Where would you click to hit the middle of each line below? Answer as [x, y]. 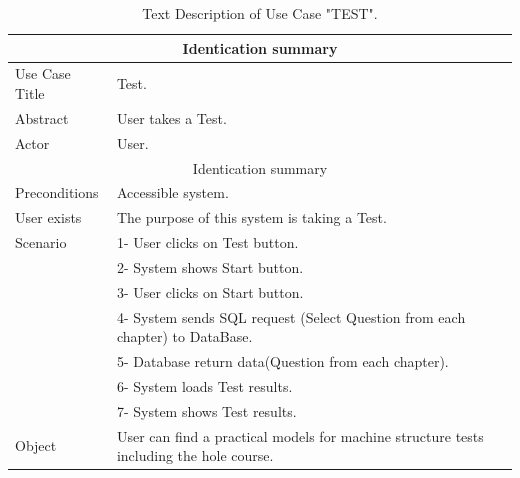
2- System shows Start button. [210, 266]
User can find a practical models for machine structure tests [300, 435]
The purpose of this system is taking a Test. [251, 217]
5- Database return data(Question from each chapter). [282, 361]
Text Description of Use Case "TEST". [260, 13]
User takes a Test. [171, 117]
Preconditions [57, 192]
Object [36, 445]
